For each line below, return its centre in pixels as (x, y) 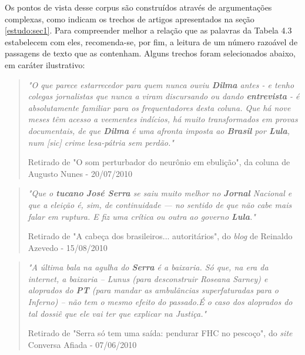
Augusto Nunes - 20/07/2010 (80, 173)
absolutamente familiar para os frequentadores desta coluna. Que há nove (159, 107)
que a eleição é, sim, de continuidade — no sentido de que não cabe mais (160, 204)
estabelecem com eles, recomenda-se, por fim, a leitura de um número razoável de (151, 41)
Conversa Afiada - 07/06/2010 (82, 344)
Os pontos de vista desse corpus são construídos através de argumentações (138, 7)
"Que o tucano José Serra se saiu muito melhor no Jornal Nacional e (160, 193)
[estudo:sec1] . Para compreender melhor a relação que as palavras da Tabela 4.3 (148, 30)
